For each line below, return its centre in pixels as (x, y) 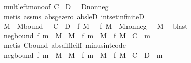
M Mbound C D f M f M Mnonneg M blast (95, 26)
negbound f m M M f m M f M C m (77, 35)
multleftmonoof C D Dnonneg (56, 6)
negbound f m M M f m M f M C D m (83, 54)
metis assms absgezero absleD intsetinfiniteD (74, 16)
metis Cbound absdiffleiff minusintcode (64, 45)
